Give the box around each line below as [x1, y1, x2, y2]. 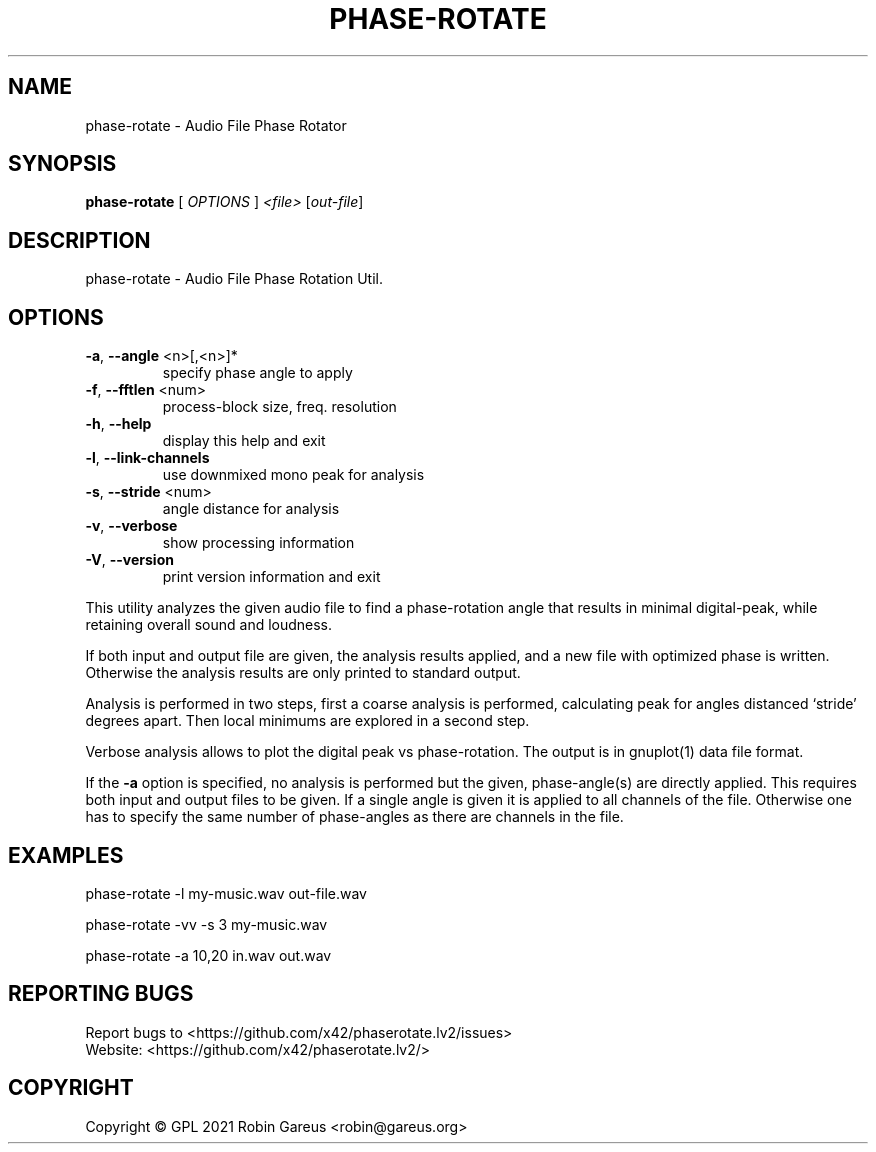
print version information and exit [162, 568, 381, 586]
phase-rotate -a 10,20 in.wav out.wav [85, 946, 332, 964]
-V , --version [85, 551, 174, 569]
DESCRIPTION [8, 227, 151, 253]
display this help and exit [162, 432, 326, 450]
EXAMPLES [8, 842, 124, 868]
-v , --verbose [85, 517, 178, 535]
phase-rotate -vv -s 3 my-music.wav [85, 915, 328, 933]
